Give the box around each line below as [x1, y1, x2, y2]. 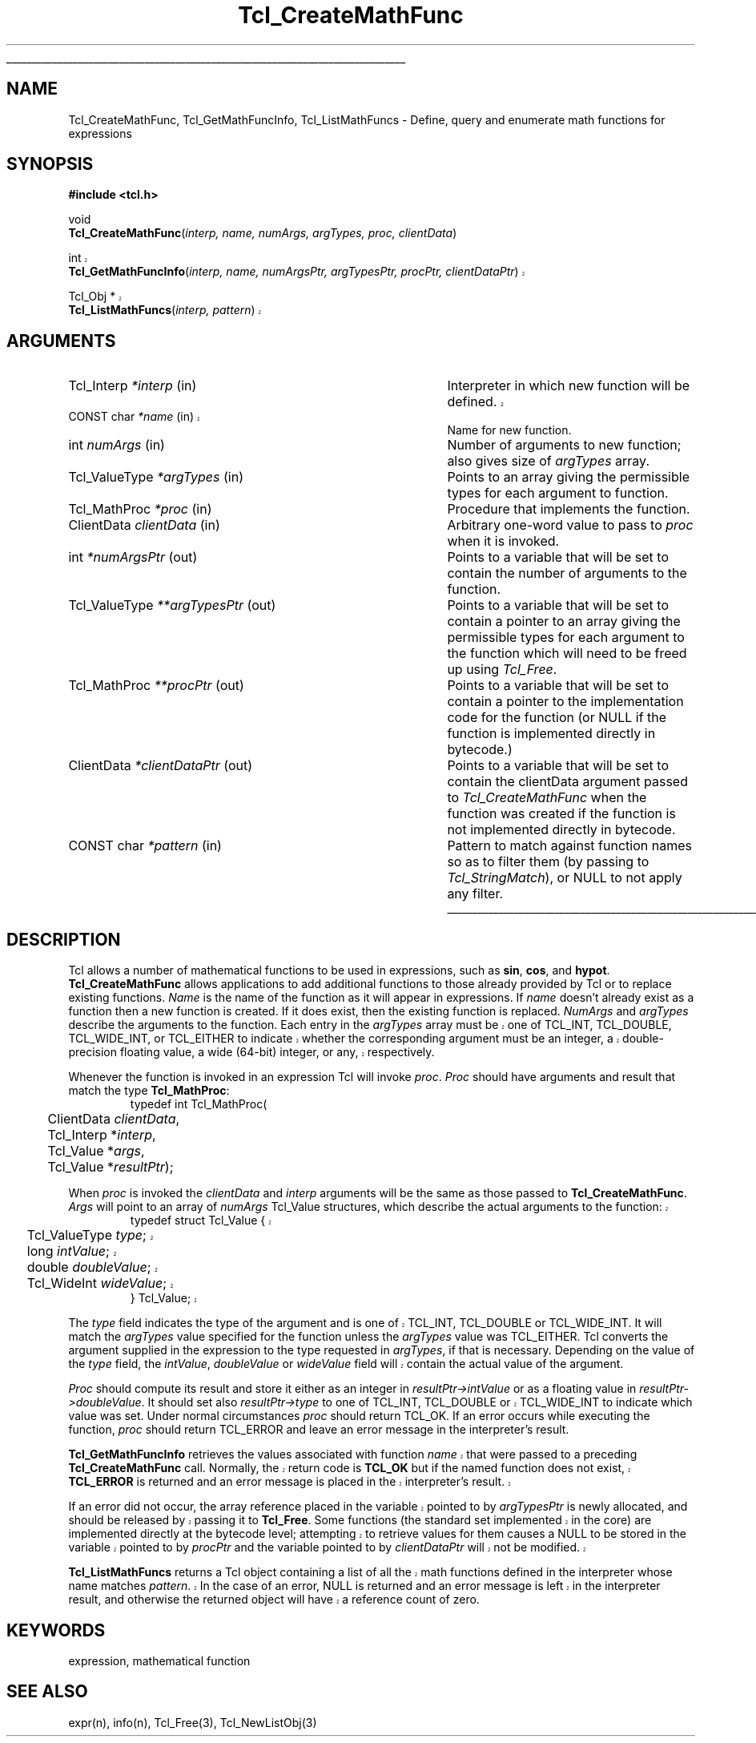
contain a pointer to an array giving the [447, 613, 681, 630]
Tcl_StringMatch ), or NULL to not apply [447, 869, 682, 886]
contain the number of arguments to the [447, 565, 687, 582]
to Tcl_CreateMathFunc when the [447, 789, 647, 806]
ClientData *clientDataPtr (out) [68, 757, 253, 774]
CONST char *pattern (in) [68, 837, 222, 854]
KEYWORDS [6, 1620, 106, 1640]
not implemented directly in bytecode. [447, 821, 676, 838]
